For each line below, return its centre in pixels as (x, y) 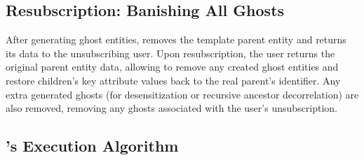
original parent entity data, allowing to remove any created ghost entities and (172, 67)
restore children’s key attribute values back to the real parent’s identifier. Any (173, 80)
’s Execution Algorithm (92, 146)
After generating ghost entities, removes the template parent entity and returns (176, 39)
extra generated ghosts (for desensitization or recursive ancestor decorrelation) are (182, 94)
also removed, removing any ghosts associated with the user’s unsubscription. (171, 108)
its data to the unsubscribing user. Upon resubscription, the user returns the (170, 53)
